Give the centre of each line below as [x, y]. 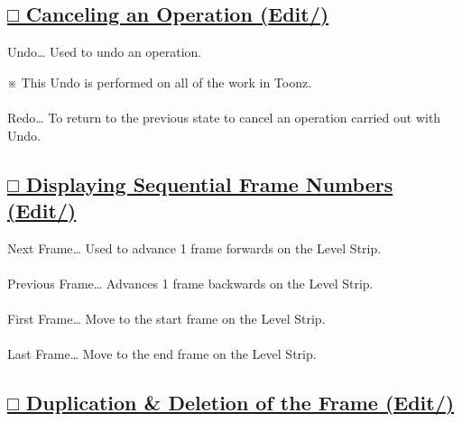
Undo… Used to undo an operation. [105, 52]
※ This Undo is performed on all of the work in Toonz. [160, 82]
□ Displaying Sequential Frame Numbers [200, 183]
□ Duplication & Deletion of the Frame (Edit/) [231, 403]
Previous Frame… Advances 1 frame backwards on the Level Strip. [190, 283]
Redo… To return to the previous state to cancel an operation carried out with [224, 117]
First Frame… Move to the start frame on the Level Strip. [166, 319]
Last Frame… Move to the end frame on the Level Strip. [162, 354]
